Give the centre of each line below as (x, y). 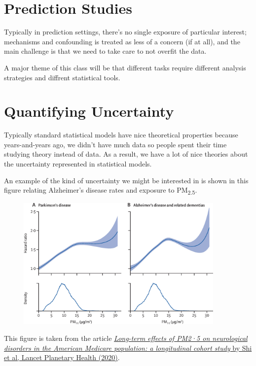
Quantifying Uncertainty (89, 111)
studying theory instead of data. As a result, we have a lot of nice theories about (126, 154)
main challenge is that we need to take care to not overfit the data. (105, 51)
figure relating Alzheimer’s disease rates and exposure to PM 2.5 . (101, 190)
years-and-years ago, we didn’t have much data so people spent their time (115, 144)
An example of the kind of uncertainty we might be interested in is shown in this (126, 180)
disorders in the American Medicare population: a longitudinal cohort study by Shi (128, 348)
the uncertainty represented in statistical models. (78, 164)
